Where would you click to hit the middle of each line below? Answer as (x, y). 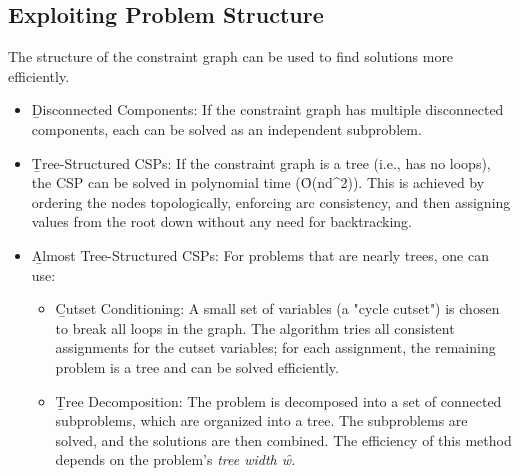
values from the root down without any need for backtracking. (221, 221)
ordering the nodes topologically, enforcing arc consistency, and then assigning (271, 201)
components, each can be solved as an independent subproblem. (226, 128)
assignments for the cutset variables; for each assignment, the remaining (275, 347)
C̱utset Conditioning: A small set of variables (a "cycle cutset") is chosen (277, 308)
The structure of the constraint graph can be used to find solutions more (231, 56)
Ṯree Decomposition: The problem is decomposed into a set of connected (278, 400)
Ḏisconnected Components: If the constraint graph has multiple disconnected (267, 109)
